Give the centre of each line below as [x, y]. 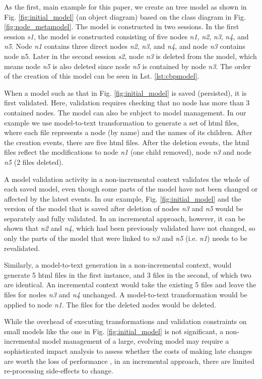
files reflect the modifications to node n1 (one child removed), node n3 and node [128, 152]
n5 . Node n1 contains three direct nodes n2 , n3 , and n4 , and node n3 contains [125, 46]
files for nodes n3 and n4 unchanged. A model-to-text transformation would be [126, 295]
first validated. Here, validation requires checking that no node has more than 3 [127, 103]
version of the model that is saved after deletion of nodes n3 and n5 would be [124, 208]
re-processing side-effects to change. [59, 371]
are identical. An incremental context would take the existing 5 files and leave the [130, 285]
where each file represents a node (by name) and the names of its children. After [128, 132]
